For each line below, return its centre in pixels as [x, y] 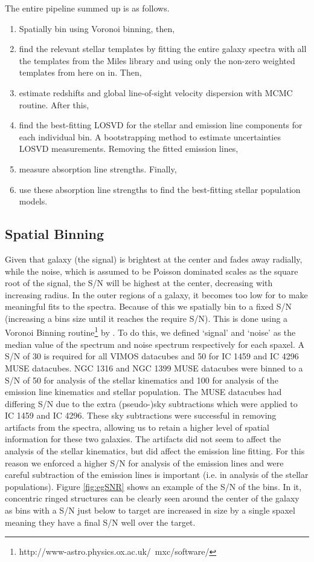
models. [33, 201]
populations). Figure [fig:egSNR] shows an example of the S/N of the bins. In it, [153, 486]
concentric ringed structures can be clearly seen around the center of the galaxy [152, 498]
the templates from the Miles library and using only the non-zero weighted [157, 60]
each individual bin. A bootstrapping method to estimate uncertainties [150, 136]
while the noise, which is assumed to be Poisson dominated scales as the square [152, 271]
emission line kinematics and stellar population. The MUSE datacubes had [143, 392]
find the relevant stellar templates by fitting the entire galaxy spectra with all [163, 49]
